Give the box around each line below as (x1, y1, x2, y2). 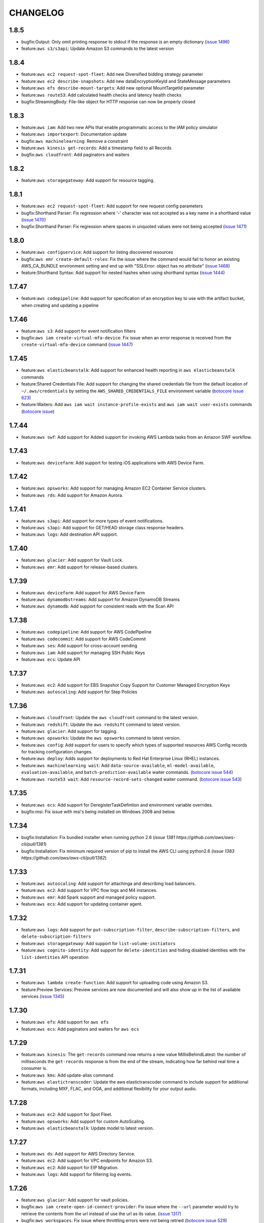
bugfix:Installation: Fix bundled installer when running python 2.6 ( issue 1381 (21, 834, 176, 840)
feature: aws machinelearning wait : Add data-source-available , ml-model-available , (21, 762, 215, 768)
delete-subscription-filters (21, 934, 91, 939)
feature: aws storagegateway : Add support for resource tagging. (21, 178, 155, 183)
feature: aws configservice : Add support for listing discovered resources (21, 249, 174, 255)
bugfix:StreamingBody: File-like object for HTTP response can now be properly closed (21, 98, 196, 105)
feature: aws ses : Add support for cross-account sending (21, 643, 137, 649)
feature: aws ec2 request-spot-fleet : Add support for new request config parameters (21, 203, 203, 209)
